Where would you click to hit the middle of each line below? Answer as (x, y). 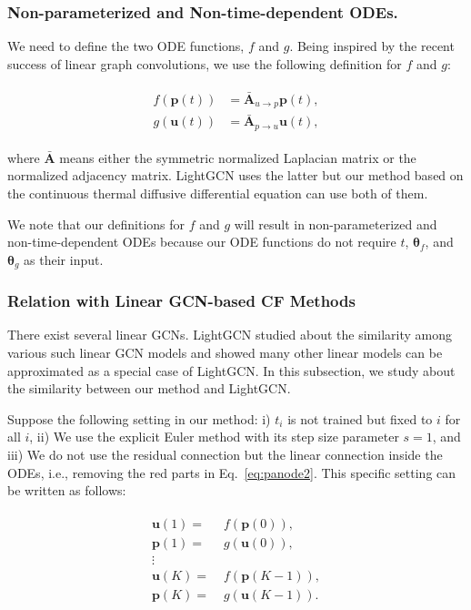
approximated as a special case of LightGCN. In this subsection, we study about (231, 370)
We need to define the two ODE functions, (126, 46)
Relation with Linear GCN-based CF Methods (181, 301)
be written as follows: (67, 490)
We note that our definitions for (96, 224)
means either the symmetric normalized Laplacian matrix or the (238, 157)
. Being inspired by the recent (372, 46)
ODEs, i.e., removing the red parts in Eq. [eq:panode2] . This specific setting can (232, 472)
